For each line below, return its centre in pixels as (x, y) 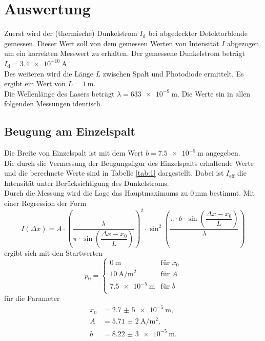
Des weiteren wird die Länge (49, 73)
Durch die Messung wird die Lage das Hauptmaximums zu (96, 193)
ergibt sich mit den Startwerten (53, 253)
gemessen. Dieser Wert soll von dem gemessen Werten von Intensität (112, 43)
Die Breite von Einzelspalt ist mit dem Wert (74, 153)
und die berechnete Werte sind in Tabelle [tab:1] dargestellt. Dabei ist (114, 173)
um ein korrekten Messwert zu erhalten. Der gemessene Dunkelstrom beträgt (125, 53)
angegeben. (223, 153)
